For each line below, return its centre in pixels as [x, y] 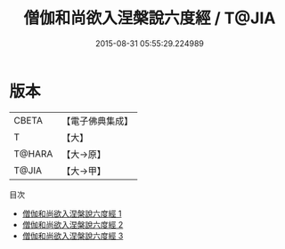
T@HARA [33, 154]
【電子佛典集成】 [98, 121]
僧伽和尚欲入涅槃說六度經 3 [73, 236]
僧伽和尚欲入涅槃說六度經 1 [72, 213]
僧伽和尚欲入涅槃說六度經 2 [73, 224]
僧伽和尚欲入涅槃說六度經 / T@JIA [150, 18]
